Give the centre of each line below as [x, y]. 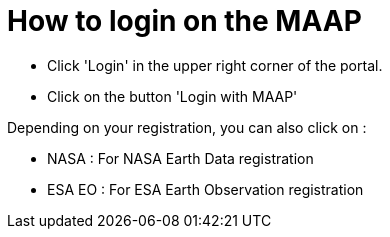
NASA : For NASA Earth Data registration [180, 158]
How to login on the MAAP [184, 21]
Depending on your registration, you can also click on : [187, 127]
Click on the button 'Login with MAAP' [172, 96]
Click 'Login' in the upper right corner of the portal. [215, 65]
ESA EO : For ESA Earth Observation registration [205, 189]
